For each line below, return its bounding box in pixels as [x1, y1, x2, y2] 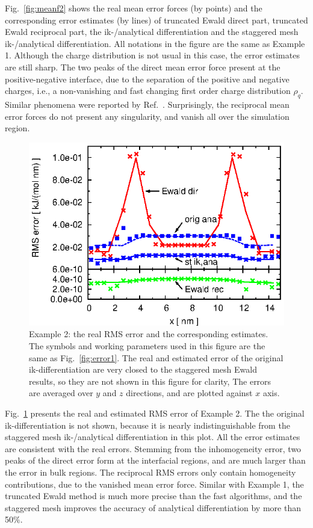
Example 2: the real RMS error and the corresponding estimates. [29, 328, 268, 340]
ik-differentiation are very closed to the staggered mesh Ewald [29, 363, 257, 376]
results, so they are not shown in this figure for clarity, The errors [29, 374, 271, 387]
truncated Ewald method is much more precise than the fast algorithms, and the [5, 489, 302, 502]
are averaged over [29, 387, 93, 399]
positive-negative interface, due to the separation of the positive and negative [5, 72, 290, 85]
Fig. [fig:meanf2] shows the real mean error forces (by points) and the [5, 2, 262, 14]
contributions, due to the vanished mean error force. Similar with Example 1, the [5, 477, 304, 490]
